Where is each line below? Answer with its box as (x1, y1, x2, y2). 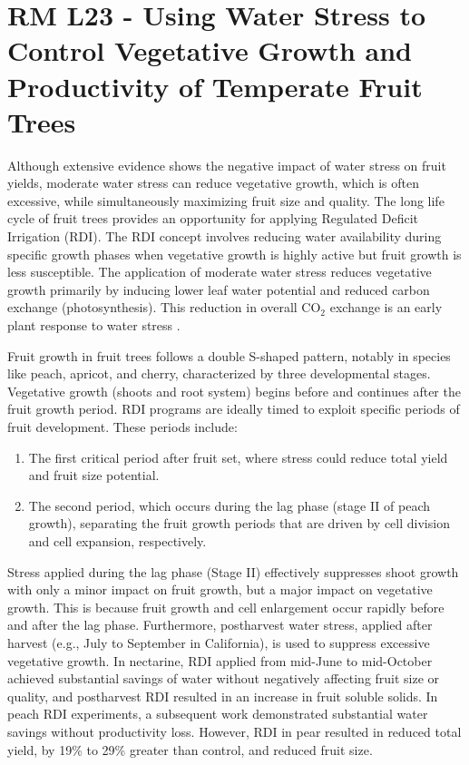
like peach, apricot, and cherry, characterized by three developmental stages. (7, 364, 431, 383)
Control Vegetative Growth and (7, 32, 412, 69)
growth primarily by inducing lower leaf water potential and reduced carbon (7, 280, 430, 299)
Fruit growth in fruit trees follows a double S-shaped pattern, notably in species (7, 346, 451, 365)
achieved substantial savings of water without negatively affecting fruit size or (7, 669, 440, 688)
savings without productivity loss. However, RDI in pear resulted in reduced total (7, 721, 462, 740)
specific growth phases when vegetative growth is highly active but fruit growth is (7, 244, 462, 263)
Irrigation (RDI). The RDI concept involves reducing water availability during (7, 227, 442, 246)
